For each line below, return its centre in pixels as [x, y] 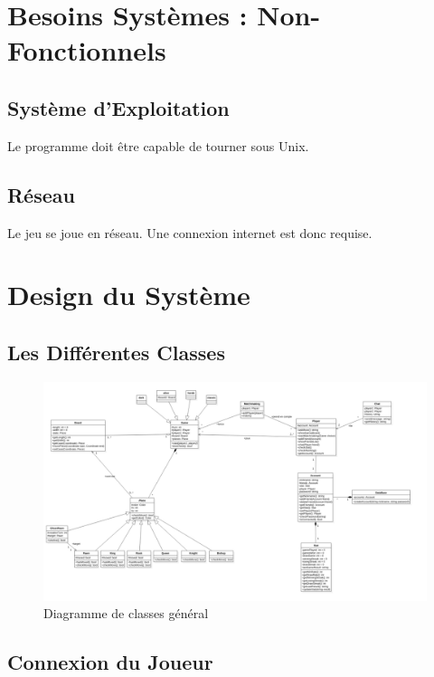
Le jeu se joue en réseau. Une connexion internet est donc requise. [190, 232]
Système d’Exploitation [118, 107]
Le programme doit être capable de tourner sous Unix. [158, 145]
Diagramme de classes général [126, 613]
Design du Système [129, 295]
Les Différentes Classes [116, 352]
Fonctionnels [87, 50]
